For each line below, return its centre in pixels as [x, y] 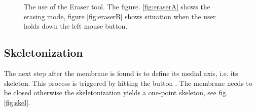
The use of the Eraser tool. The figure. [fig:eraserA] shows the [117, 6]
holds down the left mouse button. [76, 26]
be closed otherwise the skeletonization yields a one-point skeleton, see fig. [116, 92]
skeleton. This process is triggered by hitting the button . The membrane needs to [128, 83]
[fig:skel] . [17, 102]
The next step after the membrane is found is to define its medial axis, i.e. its [121, 73]
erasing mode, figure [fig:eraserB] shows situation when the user [120, 16]
